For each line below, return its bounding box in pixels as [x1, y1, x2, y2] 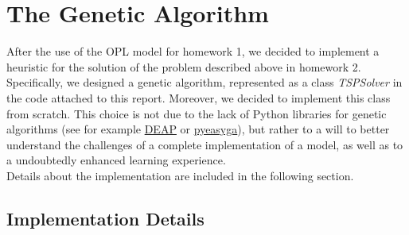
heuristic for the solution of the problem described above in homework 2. [6, 58, 361, 75]
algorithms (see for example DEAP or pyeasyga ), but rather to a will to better [6, 121, 390, 137]
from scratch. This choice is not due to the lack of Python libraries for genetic [6, 105, 387, 121]
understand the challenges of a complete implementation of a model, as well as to [6, 136, 403, 152]
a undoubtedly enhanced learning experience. [6, 152, 226, 168]
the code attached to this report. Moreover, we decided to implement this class [6, 89, 391, 106]
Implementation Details [6, 206, 204, 230]
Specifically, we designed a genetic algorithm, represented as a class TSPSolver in [6, 74, 403, 91]
